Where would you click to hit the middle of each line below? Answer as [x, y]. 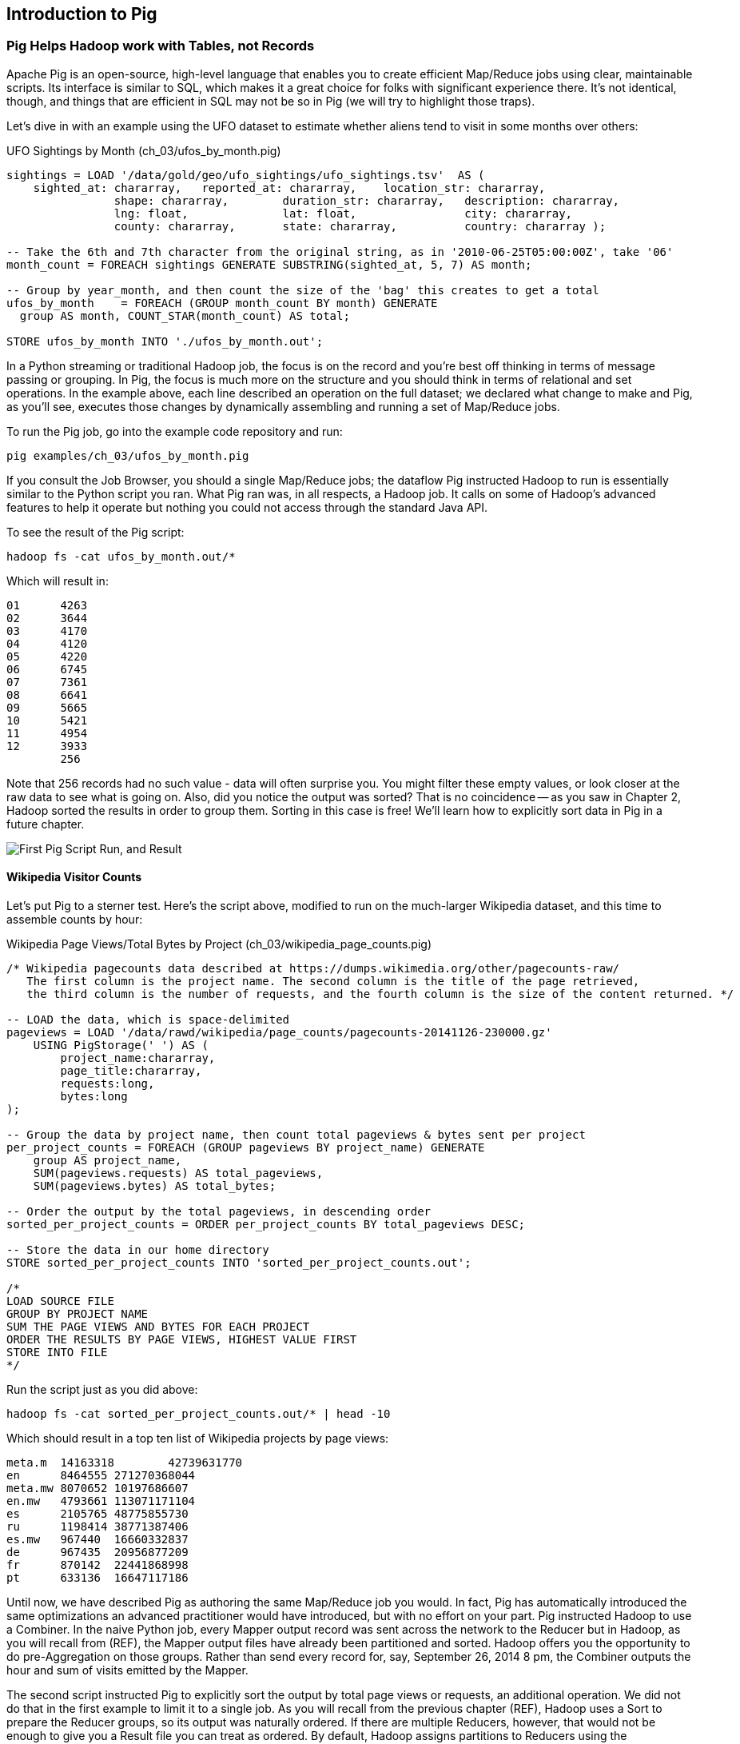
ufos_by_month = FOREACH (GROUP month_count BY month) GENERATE [222, 303]
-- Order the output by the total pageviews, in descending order [219, 1212]
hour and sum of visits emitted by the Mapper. [127, 1670]
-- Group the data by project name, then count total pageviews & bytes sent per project [296, 1135]
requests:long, [107, 1084]
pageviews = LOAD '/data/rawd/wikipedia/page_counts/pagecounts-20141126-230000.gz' [279, 1033]
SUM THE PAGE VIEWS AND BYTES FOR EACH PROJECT [158, 1327]
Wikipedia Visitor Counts [74, 877]
